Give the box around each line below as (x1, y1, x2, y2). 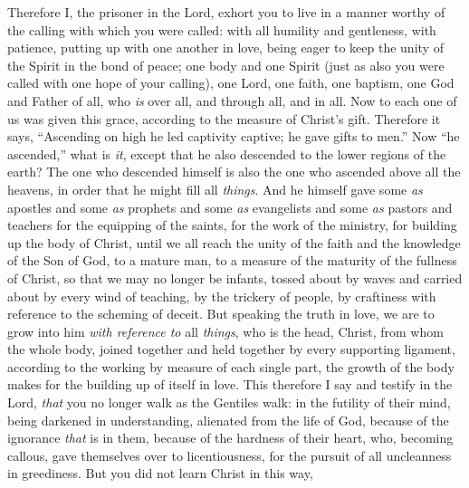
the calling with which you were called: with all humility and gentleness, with (7, 20, 436, 39)
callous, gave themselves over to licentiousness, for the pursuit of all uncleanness (7, 445, 452, 464)
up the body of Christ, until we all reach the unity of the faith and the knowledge (7, 233, 461, 252)
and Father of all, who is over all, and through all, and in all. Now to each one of (7, 91, 457, 110)
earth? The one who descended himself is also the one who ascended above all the (7, 162, 461, 181)
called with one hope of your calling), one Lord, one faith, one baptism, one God (7, 73, 455, 92)
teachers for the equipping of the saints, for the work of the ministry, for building (7, 215, 457, 234)
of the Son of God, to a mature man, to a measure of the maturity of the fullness (7, 251, 457, 270)
